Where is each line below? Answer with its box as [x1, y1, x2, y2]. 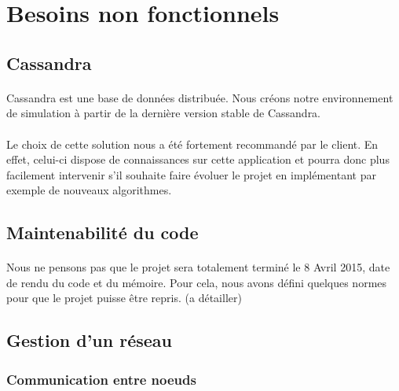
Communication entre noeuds [6, 369, 196, 389]
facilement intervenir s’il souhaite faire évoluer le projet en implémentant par [6, 166, 376, 183]
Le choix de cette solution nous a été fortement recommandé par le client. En [6, 135, 379, 152]
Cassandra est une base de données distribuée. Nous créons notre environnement [6, 89, 394, 105]
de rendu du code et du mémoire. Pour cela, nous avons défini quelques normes [6, 274, 387, 290]
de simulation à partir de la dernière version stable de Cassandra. [6, 105, 321, 121]
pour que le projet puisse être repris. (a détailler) [6, 290, 242, 306]
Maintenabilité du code [6, 220, 199, 245]
